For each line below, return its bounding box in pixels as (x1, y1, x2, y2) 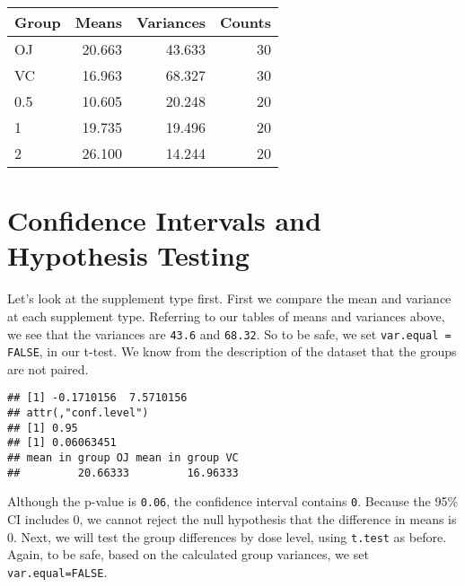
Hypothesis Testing (7, 237, 250, 274)
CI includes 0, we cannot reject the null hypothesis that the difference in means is (7, 510, 457, 528)
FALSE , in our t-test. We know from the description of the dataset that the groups (7, 342, 457, 361)
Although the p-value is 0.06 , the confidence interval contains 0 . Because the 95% (7, 492, 459, 511)
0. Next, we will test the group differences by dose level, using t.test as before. (7, 527, 447, 546)
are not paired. (7, 359, 89, 378)
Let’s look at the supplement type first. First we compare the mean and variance (7, 289, 452, 308)
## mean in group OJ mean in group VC (7, 451, 239, 465)
